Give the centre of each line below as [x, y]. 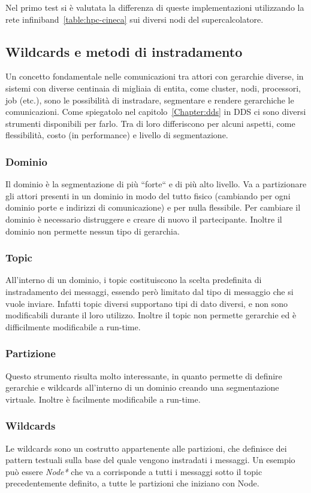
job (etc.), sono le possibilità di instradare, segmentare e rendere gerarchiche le [150, 100]
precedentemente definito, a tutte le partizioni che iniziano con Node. [132, 483]
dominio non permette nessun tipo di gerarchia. [93, 231]
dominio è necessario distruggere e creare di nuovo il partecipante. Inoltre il [144, 219]
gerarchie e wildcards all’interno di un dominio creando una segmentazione [142, 387]
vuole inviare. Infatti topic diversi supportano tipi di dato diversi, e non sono [147, 303]
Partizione [31, 353]
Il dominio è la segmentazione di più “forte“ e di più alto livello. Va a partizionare [156, 184]
